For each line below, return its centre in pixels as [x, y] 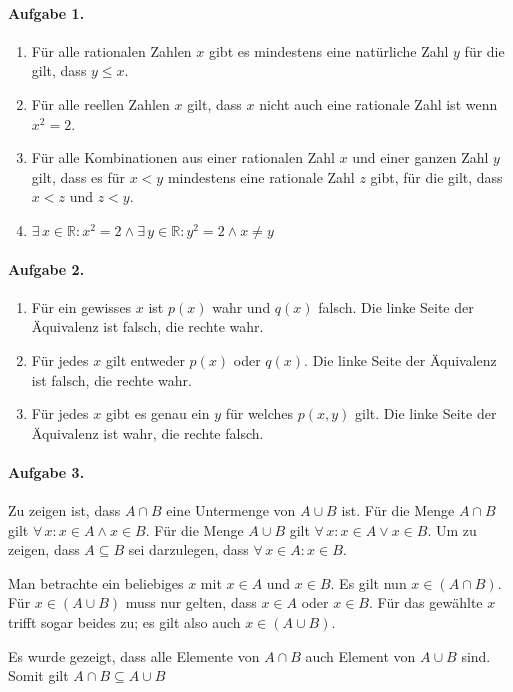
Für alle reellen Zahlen [100, 103]
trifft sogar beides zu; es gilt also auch [124, 622]
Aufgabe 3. [46, 471]
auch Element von [360, 655]
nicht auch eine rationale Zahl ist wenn [378, 103]
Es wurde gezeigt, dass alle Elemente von [134, 655]
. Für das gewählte [425, 602]
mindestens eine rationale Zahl [261, 176]
